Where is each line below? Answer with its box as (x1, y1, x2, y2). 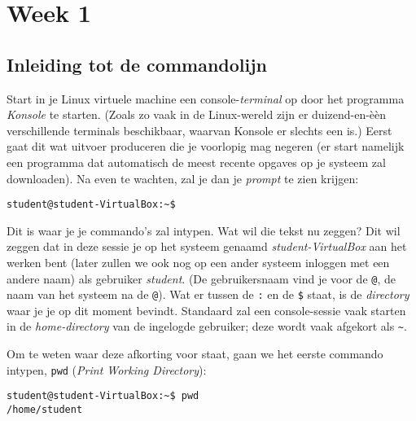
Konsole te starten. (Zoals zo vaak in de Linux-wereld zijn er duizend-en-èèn (7, 106, 387, 123)
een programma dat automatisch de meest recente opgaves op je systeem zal (7, 153, 386, 170)
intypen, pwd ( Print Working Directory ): (7, 361, 207, 378)
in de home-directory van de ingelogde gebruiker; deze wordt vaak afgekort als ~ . (7, 318, 407, 335)
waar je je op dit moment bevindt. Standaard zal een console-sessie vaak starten (7, 301, 406, 318)
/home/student (7, 404, 83, 416)
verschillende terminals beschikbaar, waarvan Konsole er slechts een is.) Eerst (7, 121, 392, 138)
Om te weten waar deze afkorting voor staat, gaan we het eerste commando (7, 345, 383, 362)
